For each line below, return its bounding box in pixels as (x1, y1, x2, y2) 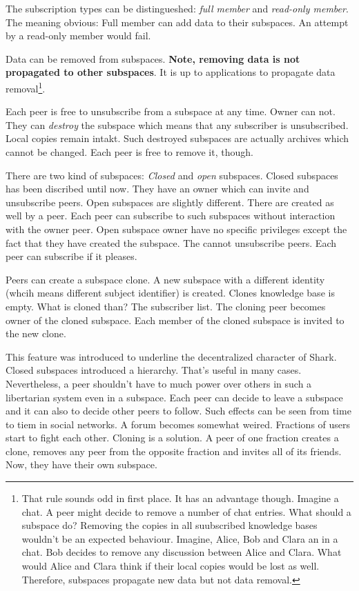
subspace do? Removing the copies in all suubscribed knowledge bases (21, 518, 318, 532)
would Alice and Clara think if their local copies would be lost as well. (21, 559, 320, 573)
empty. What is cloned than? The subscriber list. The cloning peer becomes (6, 299, 326, 313)
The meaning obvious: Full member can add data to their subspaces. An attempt (6, 14, 349, 29)
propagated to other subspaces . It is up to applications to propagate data (6, 65, 336, 79)
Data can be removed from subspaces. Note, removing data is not (6, 51, 300, 66)
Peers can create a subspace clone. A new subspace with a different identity (6, 272, 325, 286)
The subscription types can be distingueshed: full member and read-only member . (6, 1, 349, 15)
